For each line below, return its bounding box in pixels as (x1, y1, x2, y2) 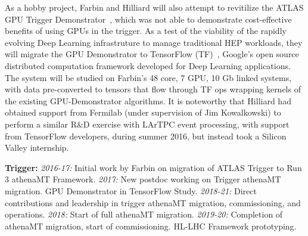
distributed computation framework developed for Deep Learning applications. (5, 59, 291, 72)
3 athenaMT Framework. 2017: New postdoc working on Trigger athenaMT (5, 173, 281, 185)
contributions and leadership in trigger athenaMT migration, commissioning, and (5, 196, 301, 209)
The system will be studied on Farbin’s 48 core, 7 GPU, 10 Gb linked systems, (5, 71, 292, 83)
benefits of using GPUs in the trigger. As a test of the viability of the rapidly (5, 24, 287, 37)
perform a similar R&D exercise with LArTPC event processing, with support (5, 117, 290, 130)
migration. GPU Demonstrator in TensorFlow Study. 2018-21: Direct (5, 184, 257, 197)
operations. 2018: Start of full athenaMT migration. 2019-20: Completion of (5, 208, 283, 221)
